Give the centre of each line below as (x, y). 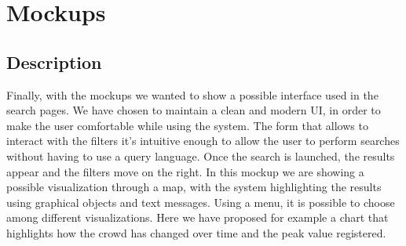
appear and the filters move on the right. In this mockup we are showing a (185, 171)
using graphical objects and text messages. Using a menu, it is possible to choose (201, 202)
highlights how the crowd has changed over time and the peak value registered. (196, 232)
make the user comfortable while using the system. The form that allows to (187, 125)
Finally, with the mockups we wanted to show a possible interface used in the (192, 94)
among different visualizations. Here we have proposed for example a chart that (198, 217)
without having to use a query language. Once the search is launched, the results (201, 156)
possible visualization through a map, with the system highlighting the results (194, 187)
